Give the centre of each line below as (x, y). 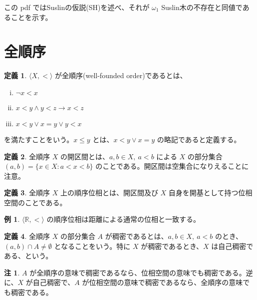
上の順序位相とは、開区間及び (109, 193)
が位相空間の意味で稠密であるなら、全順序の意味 (162, 282)
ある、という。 (28, 256)
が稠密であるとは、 (136, 236)
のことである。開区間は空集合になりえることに (172, 166)
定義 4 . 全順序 (27, 236)
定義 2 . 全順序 (27, 156)
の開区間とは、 (85, 156)
